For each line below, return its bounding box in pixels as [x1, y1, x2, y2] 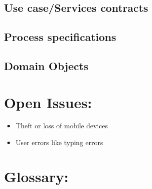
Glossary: [4, 166, 69, 186]
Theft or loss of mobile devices [15, 120, 108, 131]
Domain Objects [4, 58, 88, 73]
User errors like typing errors [15, 137, 103, 148]
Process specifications [4, 29, 116, 44]
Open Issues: [4, 92, 92, 112]
